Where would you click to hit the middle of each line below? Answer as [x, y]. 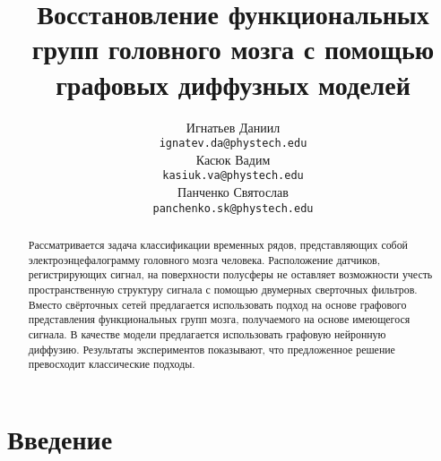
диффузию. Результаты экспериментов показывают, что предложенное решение [212, 349]
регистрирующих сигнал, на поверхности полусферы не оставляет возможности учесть [230, 274]
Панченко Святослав [233, 192]
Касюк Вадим [233, 159]
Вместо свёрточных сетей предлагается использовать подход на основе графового [217, 304]
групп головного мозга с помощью [233, 49]
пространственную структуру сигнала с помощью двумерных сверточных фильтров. [223, 290]
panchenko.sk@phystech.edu [233, 208]
